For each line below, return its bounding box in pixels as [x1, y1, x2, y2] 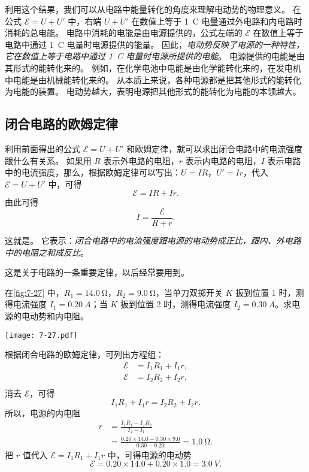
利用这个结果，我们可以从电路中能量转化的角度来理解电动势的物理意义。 [5, 3, 290, 15]
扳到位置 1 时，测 [235, 286, 304, 298]
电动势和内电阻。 [21, 309, 89, 322]
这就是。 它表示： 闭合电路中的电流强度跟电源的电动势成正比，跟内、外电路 [5, 234, 301, 246]
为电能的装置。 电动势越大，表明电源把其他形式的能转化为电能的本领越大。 [5, 85, 301, 98]
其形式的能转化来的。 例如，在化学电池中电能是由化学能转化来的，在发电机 [5, 61, 301, 74]
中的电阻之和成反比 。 [5, 246, 89, 258]
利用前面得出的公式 [5, 142, 80, 155]
